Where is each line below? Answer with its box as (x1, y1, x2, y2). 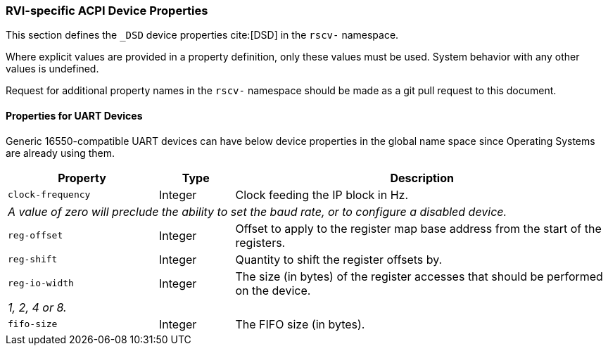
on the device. (235, 283, 311, 298)
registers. (235, 235, 286, 250)
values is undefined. (6, 63, 99, 75)
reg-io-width (8, 278, 74, 289)
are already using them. (6, 146, 115, 159)
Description (390, 170, 454, 185)
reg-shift (8, 254, 58, 265)
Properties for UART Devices (6, 109, 143, 122)
